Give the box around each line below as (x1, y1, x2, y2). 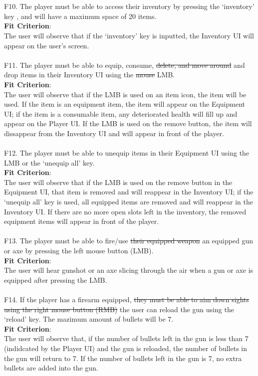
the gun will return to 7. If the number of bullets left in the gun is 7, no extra (4, 353, 242, 363)
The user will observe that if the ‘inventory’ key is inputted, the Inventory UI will (4, 30, 254, 40)
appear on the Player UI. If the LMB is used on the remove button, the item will (4, 118, 252, 129)
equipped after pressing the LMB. (4, 274, 107, 285)
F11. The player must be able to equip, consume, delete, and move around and (4, 59, 245, 70)
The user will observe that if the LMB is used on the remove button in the (4, 177, 233, 187)
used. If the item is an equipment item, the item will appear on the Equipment (4, 99, 245, 109)
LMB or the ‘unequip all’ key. (4, 157, 95, 168)
